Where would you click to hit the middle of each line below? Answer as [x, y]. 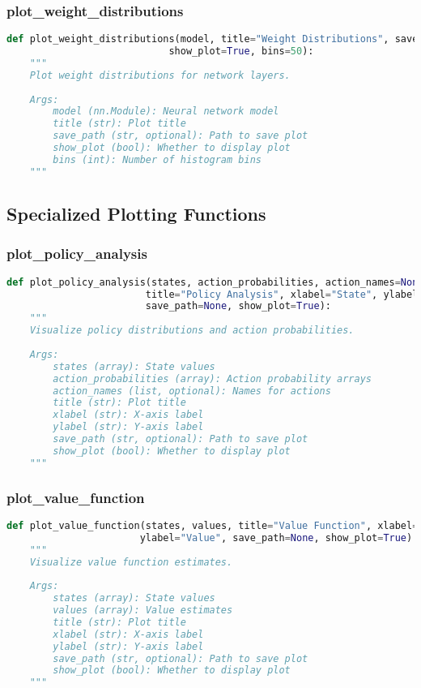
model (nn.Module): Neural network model [166, 112]
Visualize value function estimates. [131, 562]
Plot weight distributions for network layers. [160, 75]
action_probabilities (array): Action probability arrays [213, 378]
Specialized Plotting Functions [136, 214]
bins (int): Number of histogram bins [157, 159]
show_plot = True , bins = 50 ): [241, 52]
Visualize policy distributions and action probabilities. [192, 331]
